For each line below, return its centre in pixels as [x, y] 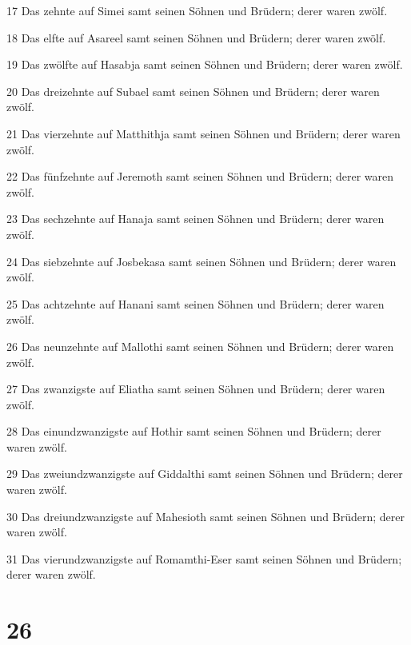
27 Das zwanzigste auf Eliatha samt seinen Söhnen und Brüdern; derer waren [196, 389]
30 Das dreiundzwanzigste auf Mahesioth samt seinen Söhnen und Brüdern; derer [205, 516]
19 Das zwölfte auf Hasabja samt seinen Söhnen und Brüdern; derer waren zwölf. [205, 64]
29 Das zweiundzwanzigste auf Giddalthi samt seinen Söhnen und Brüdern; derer [205, 474]
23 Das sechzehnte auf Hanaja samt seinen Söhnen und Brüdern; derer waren [196, 219]
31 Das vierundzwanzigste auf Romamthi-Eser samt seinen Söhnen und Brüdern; [204, 558]
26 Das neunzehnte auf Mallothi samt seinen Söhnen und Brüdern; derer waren [200, 346]
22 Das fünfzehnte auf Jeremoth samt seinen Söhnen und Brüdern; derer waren [200, 176]
